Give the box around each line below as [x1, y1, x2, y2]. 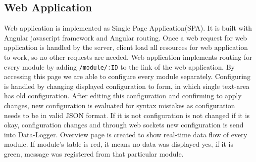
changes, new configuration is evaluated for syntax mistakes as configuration [4, 100, 235, 111]
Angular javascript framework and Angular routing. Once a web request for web [4, 32, 247, 42]
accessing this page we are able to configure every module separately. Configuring [4, 71, 251, 81]
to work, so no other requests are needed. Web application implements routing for [4, 51, 253, 62]
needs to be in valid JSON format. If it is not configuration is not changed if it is [4, 110, 250, 120]
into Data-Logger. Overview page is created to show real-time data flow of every [4, 129, 248, 139]
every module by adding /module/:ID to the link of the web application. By [4, 61, 235, 72]
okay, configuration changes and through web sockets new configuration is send [4, 120, 244, 130]
